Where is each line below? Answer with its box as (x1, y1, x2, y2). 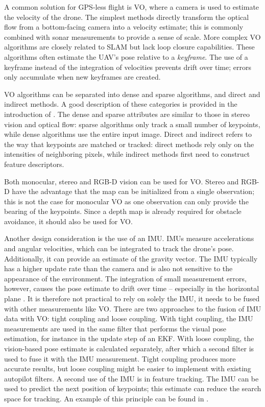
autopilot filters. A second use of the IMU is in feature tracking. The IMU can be (4, 373, 259, 384)
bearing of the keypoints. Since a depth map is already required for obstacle (4, 206, 242, 217)
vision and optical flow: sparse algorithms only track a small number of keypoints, (4, 118, 260, 129)
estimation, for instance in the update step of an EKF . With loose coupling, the (4, 333, 254, 344)
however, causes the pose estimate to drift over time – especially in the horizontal (4, 283, 259, 294)
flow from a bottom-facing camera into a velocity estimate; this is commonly (4, 21, 244, 32)
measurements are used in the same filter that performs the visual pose (4, 323, 227, 333)
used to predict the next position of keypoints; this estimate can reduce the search (4, 383, 261, 394)
